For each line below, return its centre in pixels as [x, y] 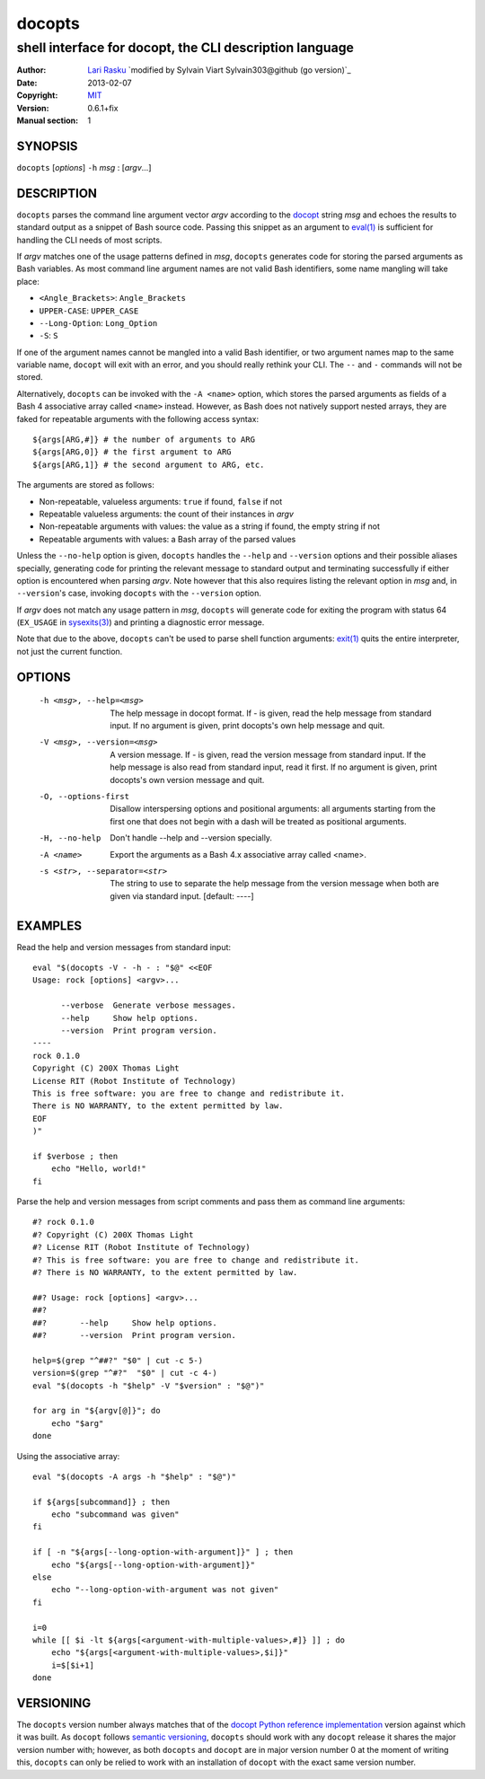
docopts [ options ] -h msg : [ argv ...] [84, 167]
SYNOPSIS [47, 146]
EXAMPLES [49, 925]
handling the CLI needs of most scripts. [89, 240]
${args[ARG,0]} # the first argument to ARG [132, 452]
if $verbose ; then [75, 1156]
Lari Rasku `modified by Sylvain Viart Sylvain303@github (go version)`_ [219, 70]
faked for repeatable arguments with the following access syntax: [138, 418]
